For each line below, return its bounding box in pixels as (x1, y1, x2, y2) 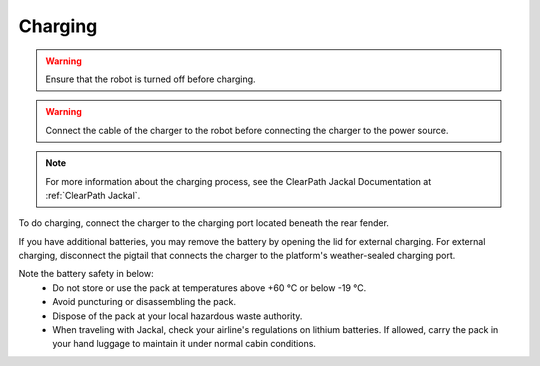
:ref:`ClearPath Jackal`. (45, 189, 141, 201)
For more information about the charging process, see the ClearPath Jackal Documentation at (45, 175, 432, 187)
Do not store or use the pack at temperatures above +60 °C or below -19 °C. (52, 281, 367, 294)
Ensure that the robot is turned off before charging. (45, 73, 256, 85)
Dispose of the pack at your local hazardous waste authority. (52, 310, 303, 322)
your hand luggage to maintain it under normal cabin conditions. (52, 338, 317, 350)
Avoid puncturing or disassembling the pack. (52, 296, 237, 308)
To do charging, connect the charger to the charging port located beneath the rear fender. (18, 217, 390, 229)
